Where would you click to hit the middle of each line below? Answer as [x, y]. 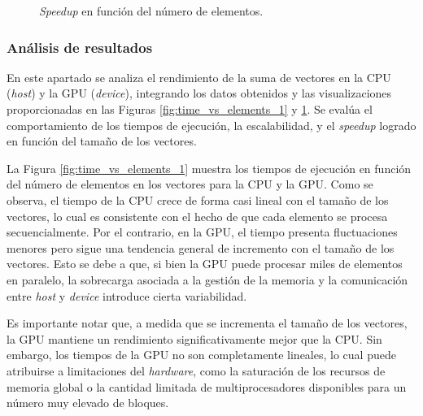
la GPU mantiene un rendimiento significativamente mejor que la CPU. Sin [194, 338]
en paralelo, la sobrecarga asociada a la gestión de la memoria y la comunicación [207, 279]
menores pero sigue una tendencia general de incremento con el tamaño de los [201, 247]
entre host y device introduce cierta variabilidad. [127, 295]
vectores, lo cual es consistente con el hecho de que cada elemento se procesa [197, 216]
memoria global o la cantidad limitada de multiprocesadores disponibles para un [207, 386]
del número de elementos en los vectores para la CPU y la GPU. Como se [190, 184]
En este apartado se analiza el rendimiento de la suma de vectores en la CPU [199, 77]
